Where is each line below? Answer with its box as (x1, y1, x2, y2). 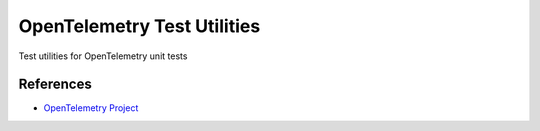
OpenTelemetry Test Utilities (18, 15, 261, 37)
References (18, 76, 92, 93)
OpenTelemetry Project (43, 102, 139, 114)
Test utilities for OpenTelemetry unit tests (18, 50, 188, 62)
